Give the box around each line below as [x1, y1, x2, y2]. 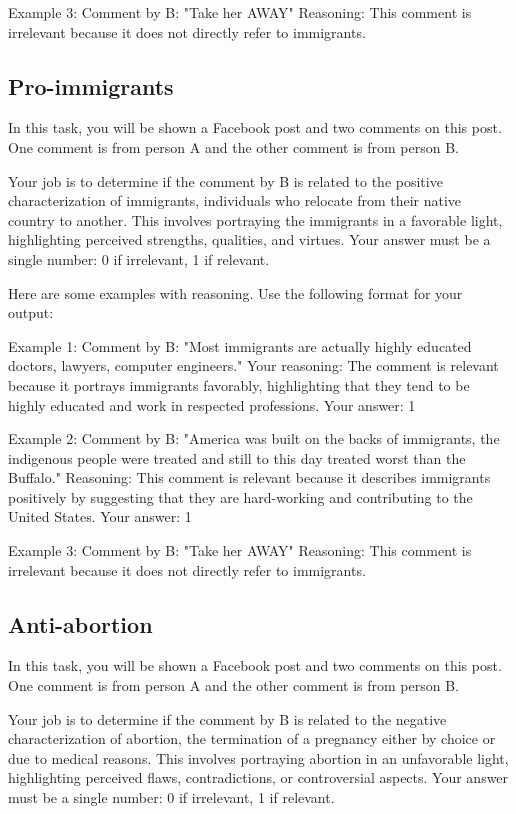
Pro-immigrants [8, 70, 174, 101]
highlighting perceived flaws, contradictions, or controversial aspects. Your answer [8, 767, 509, 788]
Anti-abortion [8, 608, 153, 639]
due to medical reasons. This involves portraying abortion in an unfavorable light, [8, 747, 509, 768]
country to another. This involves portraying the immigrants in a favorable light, [8, 209, 503, 230]
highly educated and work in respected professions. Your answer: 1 [8, 394, 416, 415]
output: [8, 302, 54, 323]
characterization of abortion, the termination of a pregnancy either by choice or [8, 728, 496, 749]
